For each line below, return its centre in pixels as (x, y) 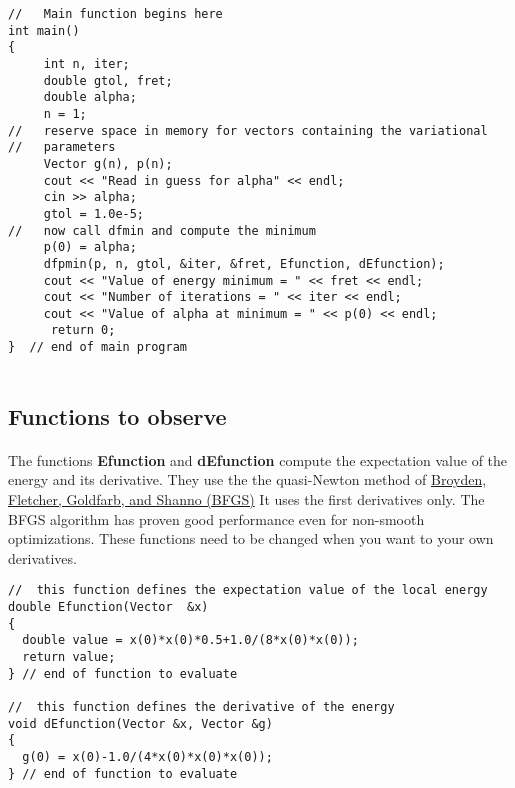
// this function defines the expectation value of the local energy (248, 590)
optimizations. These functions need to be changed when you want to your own (251, 538)
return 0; (83, 330)
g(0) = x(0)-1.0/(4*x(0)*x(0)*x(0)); (147, 756)
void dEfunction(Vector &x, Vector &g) (140, 723)
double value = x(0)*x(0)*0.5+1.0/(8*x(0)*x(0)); (190, 640)
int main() (44, 30)
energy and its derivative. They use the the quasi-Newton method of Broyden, (247, 479)
